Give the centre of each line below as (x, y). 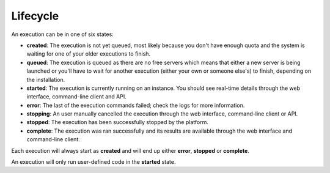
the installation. (46, 79)
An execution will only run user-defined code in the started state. (94, 162)
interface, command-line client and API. (76, 97)
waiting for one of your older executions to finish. (89, 54)
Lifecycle (35, 16)
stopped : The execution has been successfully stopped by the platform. (118, 122)
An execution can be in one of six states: (63, 34)
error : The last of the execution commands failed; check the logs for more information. (136, 105)
